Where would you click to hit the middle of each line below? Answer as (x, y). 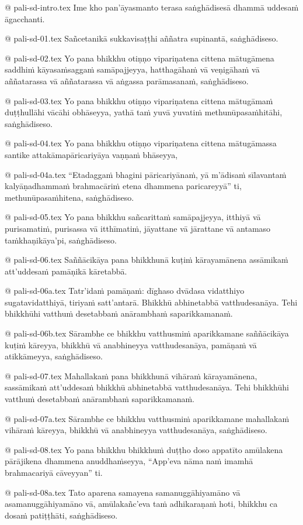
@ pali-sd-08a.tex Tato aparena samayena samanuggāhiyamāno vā (123, 492)
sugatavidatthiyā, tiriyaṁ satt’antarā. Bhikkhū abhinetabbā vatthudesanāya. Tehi (151, 302)
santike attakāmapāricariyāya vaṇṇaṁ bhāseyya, (91, 154)
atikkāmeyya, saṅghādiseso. (54, 356)
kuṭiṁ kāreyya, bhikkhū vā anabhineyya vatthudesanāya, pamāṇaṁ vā (131, 344)
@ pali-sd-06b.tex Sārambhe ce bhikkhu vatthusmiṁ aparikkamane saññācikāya (147, 333)
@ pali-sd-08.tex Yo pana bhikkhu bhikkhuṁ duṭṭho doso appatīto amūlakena (144, 449)
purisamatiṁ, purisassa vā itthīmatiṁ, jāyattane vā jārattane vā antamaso (138, 228)
